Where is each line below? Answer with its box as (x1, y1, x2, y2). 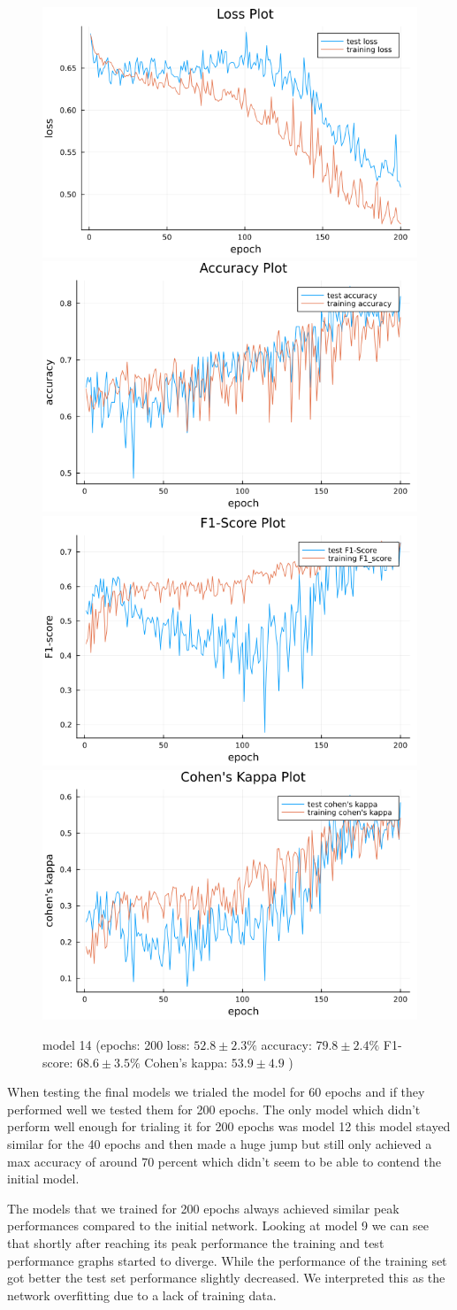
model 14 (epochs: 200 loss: (42, 1036, 190, 1053)
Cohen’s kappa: (144, 1052, 228, 1071)
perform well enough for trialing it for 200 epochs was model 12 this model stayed (7, 1117, 451, 1136)
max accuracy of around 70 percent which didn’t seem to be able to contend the (7, 1152, 441, 1170)
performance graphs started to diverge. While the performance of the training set (7, 1251, 447, 1269)
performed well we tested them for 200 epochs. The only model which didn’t (7, 1099, 421, 1118)
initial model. (7, 1169, 80, 1188)
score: (42, 1052, 73, 1071)
